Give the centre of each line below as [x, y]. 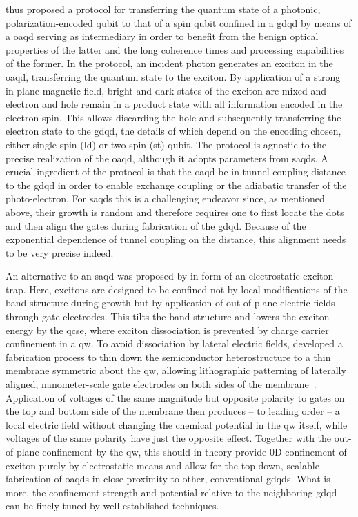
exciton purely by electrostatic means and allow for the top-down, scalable [162, 465]
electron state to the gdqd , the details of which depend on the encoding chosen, [173, 131]
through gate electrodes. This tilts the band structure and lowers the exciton [168, 316]
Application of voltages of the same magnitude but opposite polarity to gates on [175, 397]
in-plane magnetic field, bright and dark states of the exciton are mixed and [166, 90]
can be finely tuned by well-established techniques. [112, 506]
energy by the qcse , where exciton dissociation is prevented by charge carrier [167, 330]
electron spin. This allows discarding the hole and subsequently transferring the [173, 117]
